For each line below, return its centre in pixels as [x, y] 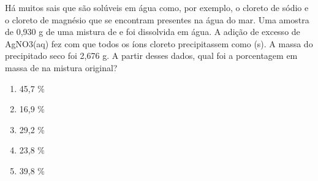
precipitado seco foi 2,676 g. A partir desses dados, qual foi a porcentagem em [151, 56]
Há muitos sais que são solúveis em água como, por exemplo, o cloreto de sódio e [157, 7]
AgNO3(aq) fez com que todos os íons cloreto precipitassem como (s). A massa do [159, 43]
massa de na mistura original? [61, 67]
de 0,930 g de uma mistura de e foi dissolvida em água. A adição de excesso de [153, 32]
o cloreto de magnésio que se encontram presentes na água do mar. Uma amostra [157, 19]
